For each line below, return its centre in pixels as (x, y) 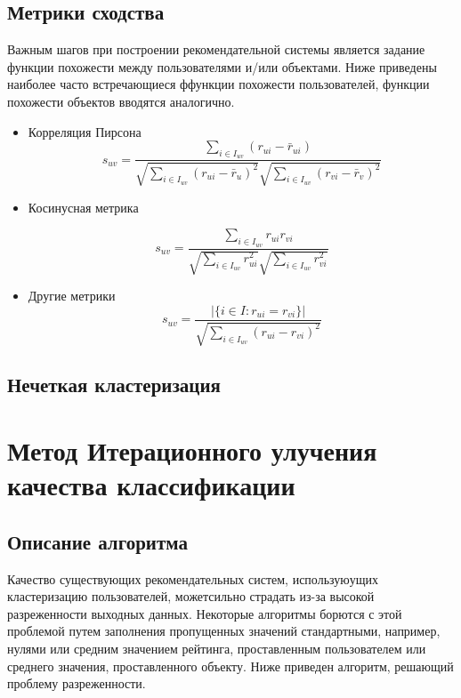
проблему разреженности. (77, 683)
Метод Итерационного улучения (192, 450)
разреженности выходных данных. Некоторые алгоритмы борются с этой (205, 613)
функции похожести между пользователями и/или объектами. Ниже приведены (222, 66)
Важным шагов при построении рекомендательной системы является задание (216, 49)
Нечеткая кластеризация (114, 385)
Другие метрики (72, 296)
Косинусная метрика (83, 207)
